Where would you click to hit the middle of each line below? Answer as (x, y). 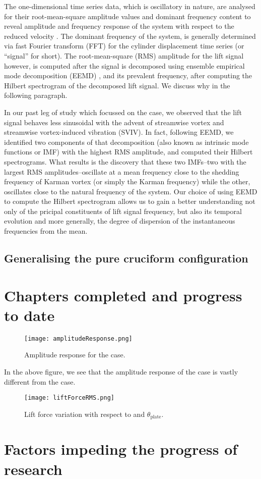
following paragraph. (36, 95)
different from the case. (40, 381)
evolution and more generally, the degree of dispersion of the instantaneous (120, 221)
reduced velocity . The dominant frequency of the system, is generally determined (130, 36)
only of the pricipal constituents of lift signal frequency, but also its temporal (123, 211)
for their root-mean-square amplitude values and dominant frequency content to (127, 16)
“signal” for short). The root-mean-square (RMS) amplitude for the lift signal (124, 55)
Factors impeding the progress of (121, 449)
